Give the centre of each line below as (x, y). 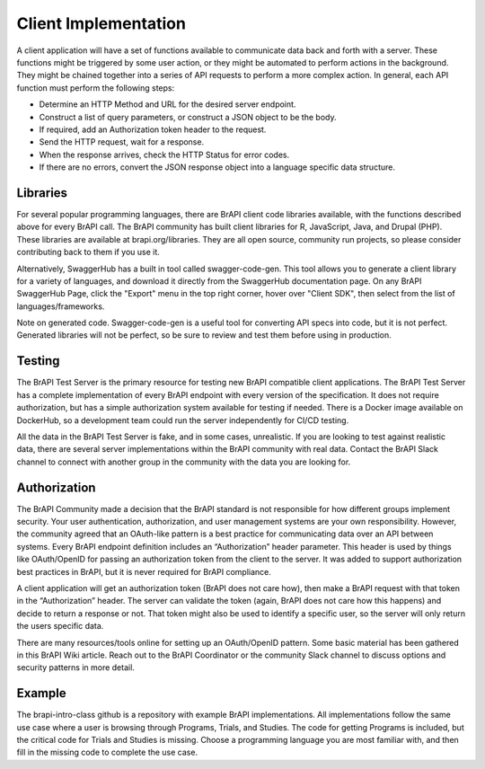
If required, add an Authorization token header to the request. (153, 129)
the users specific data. (60, 626)
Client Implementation (101, 23)
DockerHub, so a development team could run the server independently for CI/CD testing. (183, 420)
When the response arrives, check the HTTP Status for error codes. (164, 155)
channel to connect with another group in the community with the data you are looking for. (184, 462)
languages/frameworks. (61, 306)
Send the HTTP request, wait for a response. (122, 142)
